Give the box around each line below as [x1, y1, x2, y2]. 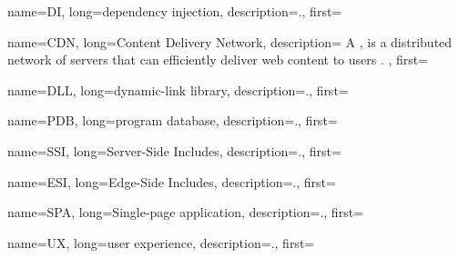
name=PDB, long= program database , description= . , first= [7, 111, 338, 130]
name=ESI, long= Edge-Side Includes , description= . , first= [7, 172, 336, 191]
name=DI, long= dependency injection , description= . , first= [7, 2, 342, 20]
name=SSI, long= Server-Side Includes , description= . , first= [7, 141, 342, 160]
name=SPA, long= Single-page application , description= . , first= [7, 203, 363, 222]
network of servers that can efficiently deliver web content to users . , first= [7, 50, 429, 69]
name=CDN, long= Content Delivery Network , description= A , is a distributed [7, 32, 453, 51]
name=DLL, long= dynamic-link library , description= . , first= [7, 80, 349, 99]
